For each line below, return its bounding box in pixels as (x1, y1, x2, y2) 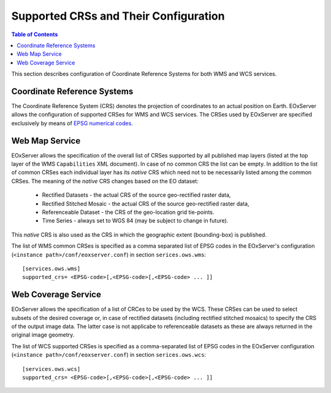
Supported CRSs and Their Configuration (11, 9, 225, 23)
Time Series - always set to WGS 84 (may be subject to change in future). (42, 217, 229, 224)
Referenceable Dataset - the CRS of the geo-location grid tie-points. (42, 208, 215, 216)
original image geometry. (11, 331, 75, 338)
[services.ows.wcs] (22, 365, 81, 372)
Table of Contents (11, 31, 58, 38)
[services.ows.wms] (22, 265, 81, 272)
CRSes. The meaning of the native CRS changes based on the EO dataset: (11, 177, 199, 185)
